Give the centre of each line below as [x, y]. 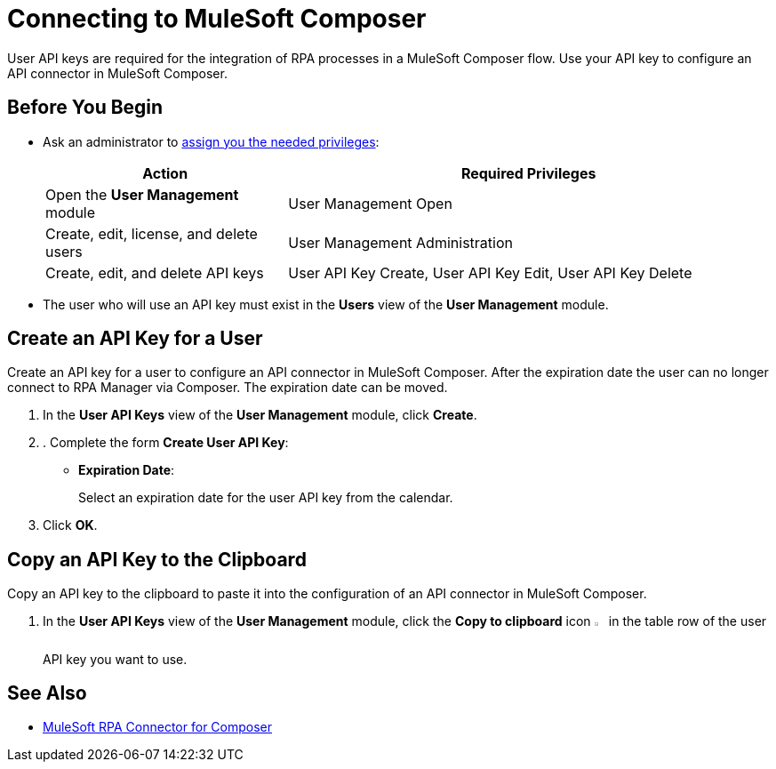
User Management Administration [400, 242]
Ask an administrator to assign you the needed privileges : [211, 141]
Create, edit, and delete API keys [155, 272]
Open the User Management [142, 194]
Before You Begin [85, 108]
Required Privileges [528, 173]
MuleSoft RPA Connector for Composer [158, 727]
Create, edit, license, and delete [152, 233]
